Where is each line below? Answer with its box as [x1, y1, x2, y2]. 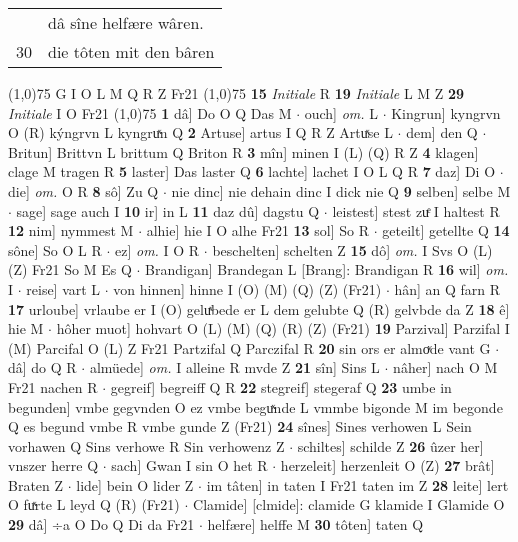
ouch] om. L [304, 102, 378, 123]
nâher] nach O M [393, 357, 498, 378]
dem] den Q [406, 122, 478, 143]
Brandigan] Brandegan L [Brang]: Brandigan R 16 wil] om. [145, 259, 509, 280]
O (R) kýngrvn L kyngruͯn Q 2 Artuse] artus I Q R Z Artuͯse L [8, 122, 393, 143]
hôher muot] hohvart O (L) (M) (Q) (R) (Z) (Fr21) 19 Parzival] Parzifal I [56, 318, 510, 339]
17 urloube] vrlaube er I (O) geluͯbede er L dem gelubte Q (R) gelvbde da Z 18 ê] [8, 298, 510, 319]
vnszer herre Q [8, 455, 99, 476]
